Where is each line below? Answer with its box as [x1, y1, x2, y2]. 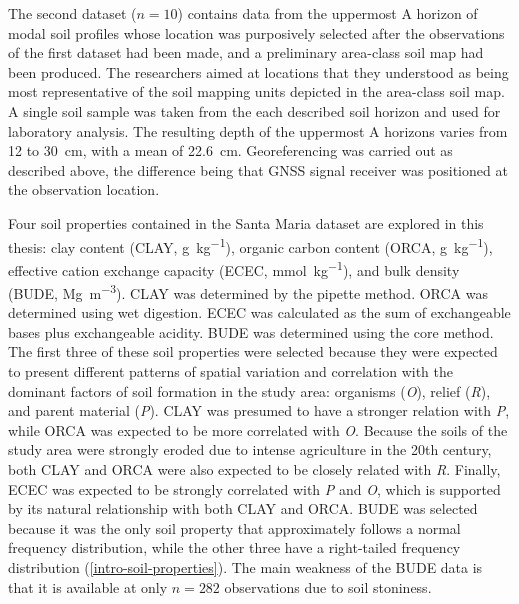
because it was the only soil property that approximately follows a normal [8, 517, 461, 538]
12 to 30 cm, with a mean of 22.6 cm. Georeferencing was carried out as [8, 140, 453, 161]
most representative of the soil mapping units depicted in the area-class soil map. [8, 81, 505, 102]
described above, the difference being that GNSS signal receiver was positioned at [8, 159, 508, 180]
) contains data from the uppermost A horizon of [177, 3, 478, 23]
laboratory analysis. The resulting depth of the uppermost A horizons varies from [8, 120, 508, 141]
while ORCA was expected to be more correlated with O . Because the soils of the [8, 419, 508, 440]
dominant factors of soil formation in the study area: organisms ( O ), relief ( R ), [8, 380, 491, 401]
